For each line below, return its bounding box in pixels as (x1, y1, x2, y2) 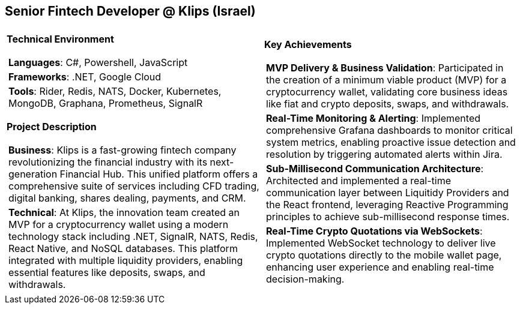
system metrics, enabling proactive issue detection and (266, 136, 516, 149)
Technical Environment (7, 33, 114, 46)
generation (8, 168, 58, 181)
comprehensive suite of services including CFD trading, (8, 180, 259, 193)
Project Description (7, 121, 97, 133)
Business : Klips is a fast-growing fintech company (8, 144, 237, 157)
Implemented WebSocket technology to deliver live (266, 237, 496, 250)
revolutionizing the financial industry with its (8, 156, 208, 169)
